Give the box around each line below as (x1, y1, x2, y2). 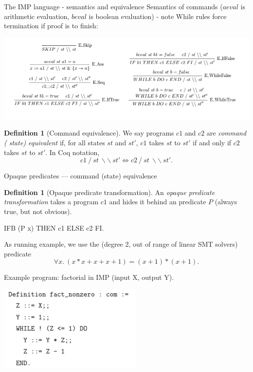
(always (215, 196, 237, 207)
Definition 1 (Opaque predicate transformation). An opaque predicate (4, 187, 215, 197)
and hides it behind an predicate (109, 196, 206, 207)
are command (206, 128, 247, 138)
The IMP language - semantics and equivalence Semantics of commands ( (4, 1, 223, 11)
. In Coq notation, (45, 147, 100, 157)
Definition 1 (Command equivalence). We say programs (4, 128, 174, 138)
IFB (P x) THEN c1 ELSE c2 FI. (4, 222, 104, 233)
